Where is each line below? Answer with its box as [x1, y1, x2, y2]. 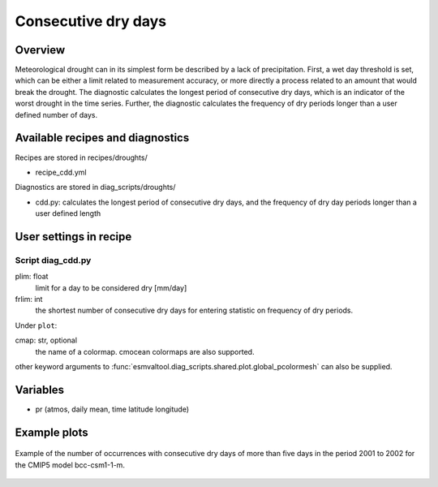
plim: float [15, 272, 49, 282]
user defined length [35, 209, 101, 218]
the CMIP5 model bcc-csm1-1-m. [15, 459, 126, 470]
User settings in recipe [15, 230, 132, 243]
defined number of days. [15, 110, 98, 119]
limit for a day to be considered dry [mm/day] [35, 282, 187, 292]
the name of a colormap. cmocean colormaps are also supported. [35, 347, 255, 356]
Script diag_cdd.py [15, 254, 92, 265]
